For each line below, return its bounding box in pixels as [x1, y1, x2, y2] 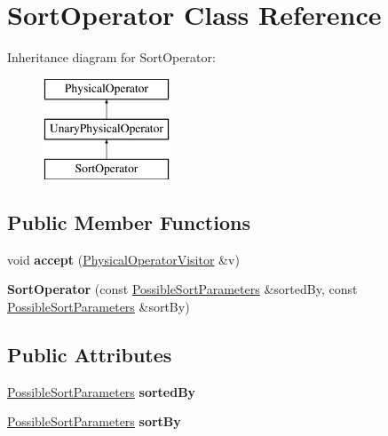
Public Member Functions [7, 209, 250, 236]
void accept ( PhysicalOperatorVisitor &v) [7, 250, 240, 268]
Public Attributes [7, 341, 172, 369]
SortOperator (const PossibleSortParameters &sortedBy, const [7, 280, 358, 298]
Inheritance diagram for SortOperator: [7, 48, 216, 67]
